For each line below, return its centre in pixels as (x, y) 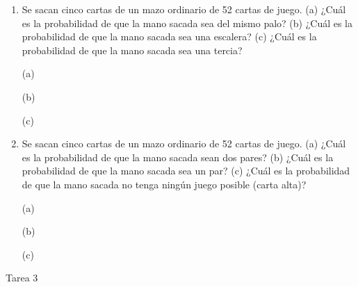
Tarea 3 (22, 278)
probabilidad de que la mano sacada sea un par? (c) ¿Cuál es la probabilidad (186, 171)
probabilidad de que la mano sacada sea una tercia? (132, 50)
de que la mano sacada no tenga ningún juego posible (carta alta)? (164, 184)
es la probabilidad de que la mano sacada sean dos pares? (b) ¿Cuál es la (178, 157)
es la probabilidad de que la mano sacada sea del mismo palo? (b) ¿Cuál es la (187, 23)
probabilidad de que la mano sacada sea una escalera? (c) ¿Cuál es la (169, 36)
